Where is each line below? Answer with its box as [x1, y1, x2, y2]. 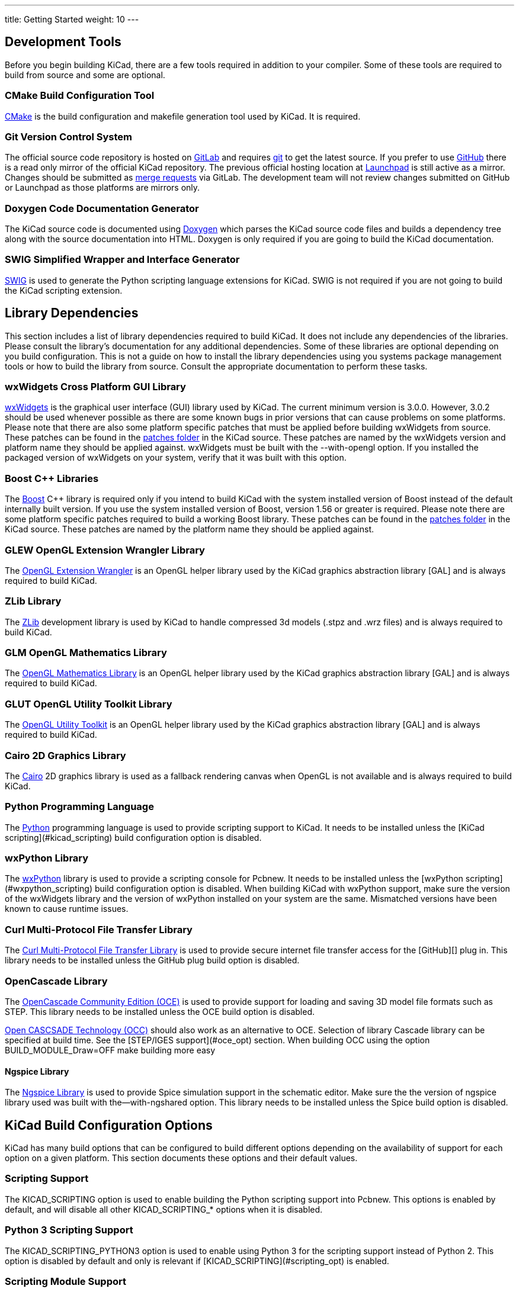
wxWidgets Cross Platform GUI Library [5, 381, 186, 393]
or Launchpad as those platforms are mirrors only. [5, 182, 200, 193]
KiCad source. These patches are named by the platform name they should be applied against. [5, 524, 374, 535]
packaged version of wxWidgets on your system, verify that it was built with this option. [5, 452, 347, 463]
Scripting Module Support [5, 1275, 126, 1287]
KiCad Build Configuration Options [5, 1117, 213, 1133]
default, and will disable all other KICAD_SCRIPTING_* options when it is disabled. [5, 1204, 323, 1214]
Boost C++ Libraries [5, 472, 99, 484]
